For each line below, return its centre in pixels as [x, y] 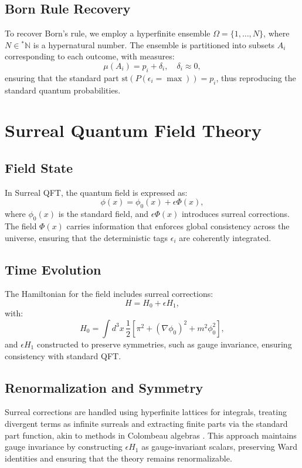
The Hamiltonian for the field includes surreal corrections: [109, 294]
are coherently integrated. [225, 237]
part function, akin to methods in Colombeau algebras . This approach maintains [151, 435]
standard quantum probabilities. [63, 90]
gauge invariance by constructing [64, 447]
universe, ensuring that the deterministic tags [86, 237]
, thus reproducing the [256, 77]
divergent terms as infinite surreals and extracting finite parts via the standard [146, 423]
